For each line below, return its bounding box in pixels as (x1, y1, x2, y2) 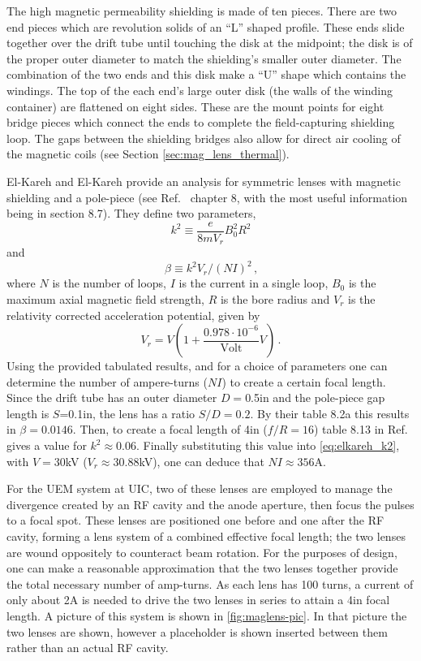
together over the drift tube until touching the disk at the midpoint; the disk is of (6, 34, 413, 51)
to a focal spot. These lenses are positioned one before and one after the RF (6, 512, 384, 529)
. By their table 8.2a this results (250, 404, 410, 421)
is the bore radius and (220, 290, 330, 307)
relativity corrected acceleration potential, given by (6, 306, 260, 323)
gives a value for (6, 437, 87, 454)
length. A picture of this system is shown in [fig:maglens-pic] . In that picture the (6, 607, 407, 624)
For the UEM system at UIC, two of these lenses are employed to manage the (6, 480, 393, 497)
